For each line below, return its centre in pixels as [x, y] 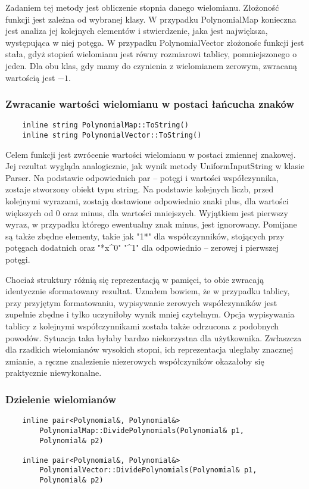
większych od [29, 212]
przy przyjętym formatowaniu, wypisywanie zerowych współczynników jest [141, 302]
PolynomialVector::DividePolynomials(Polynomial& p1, [148, 470]
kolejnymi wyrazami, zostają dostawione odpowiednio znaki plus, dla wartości [147, 201]
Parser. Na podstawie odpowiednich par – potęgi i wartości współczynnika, [142, 177]
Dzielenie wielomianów [61, 399]
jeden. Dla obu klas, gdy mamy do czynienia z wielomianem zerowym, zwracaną [151, 65]
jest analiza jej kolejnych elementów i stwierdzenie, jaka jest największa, [137, 31]
